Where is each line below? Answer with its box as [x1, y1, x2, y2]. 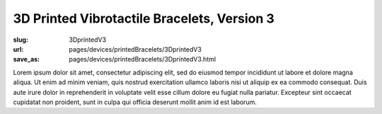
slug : [13, 35, 28, 44]
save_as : [13, 55, 40, 64]
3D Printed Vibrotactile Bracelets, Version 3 [13, 11, 275, 26]
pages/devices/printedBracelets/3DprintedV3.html [69, 55, 216, 64]
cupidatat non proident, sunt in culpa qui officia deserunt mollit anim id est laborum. [13, 98, 257, 106]
